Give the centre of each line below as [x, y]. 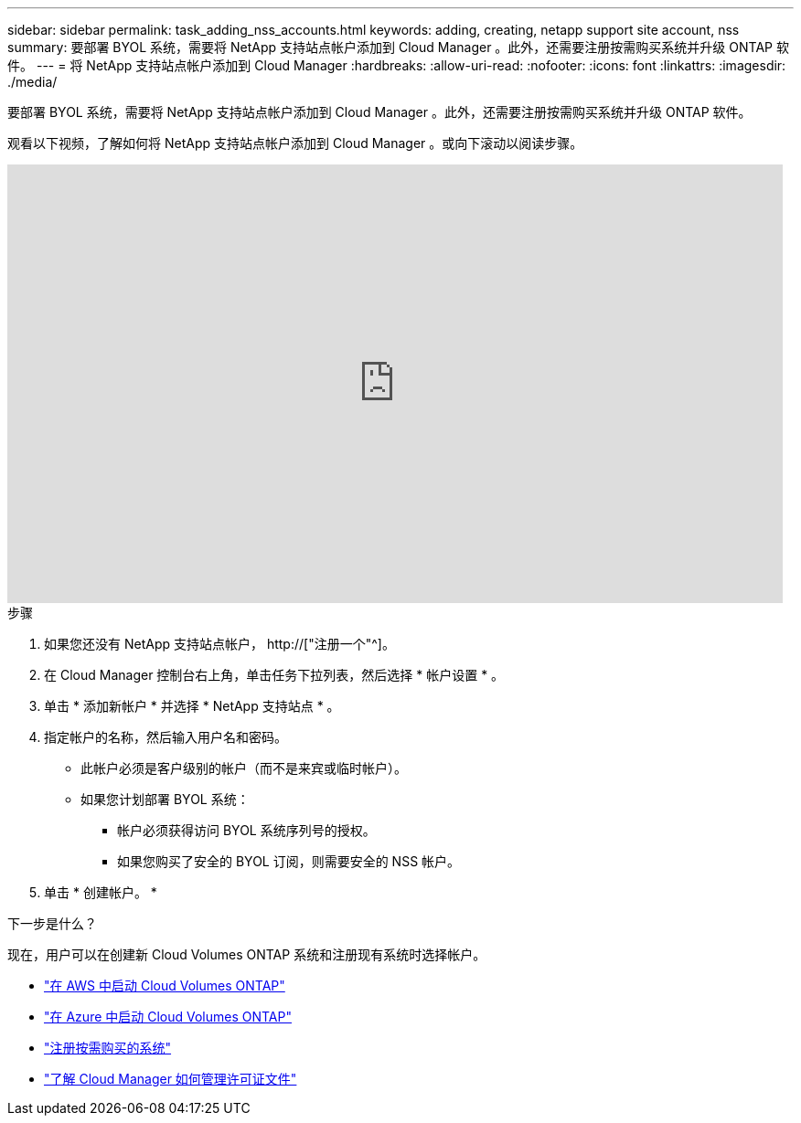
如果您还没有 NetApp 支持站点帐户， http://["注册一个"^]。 [219, 644]
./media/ [32, 82]
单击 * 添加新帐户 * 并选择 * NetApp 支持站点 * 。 [192, 706]
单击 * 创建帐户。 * [101, 892]
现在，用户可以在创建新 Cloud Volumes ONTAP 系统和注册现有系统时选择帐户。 [247, 954]
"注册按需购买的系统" [108, 1048]
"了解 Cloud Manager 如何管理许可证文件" [171, 1079]
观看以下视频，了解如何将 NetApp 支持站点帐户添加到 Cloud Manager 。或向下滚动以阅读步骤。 [295, 143]
